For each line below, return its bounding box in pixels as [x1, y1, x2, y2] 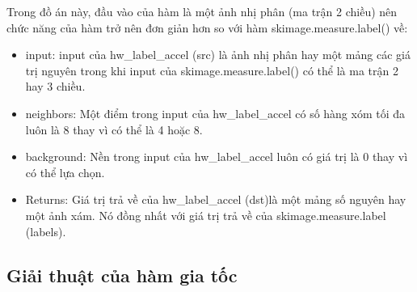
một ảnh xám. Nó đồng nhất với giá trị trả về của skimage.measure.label [25, 206, 386, 223]
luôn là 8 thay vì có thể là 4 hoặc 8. [25, 121, 203, 138]
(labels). [25, 222, 66, 239]
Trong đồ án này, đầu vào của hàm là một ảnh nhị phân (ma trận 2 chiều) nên [6, 3, 398, 19]
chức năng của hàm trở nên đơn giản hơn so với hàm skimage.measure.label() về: [6, 19, 408, 36]
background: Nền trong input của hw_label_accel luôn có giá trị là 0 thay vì [25, 148, 408, 165]
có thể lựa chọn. [25, 163, 105, 180]
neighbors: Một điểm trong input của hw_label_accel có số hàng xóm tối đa [25, 104, 406, 121]
